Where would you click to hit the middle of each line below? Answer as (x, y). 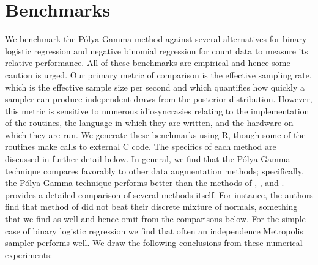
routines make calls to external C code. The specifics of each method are (141, 147)
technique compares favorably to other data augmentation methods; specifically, (154, 170)
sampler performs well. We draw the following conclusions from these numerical (154, 243)
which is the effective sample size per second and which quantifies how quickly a (155, 87)
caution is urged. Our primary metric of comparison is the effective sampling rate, (158, 74)
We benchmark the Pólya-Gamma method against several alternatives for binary (156, 39)
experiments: (29, 254)
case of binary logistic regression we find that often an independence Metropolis (154, 230)
